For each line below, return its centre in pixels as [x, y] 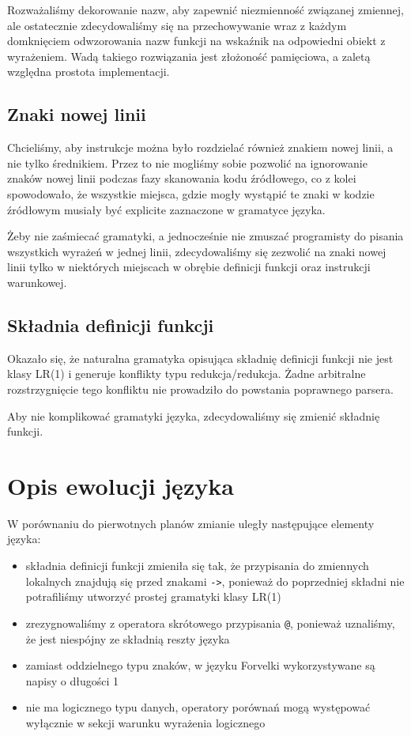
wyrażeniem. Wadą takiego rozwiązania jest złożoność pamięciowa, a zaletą [189, 56]
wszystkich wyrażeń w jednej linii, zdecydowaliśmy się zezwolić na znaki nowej [197, 251]
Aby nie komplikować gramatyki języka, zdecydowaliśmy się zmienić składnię [194, 415]
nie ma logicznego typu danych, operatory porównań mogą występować [198, 707]
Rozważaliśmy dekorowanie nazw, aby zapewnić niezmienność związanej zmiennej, [205, 9]
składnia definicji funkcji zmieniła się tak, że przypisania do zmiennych [197, 565]
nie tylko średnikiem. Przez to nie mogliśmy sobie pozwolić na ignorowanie [187, 162]
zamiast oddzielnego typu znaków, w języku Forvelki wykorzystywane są [200, 665]
